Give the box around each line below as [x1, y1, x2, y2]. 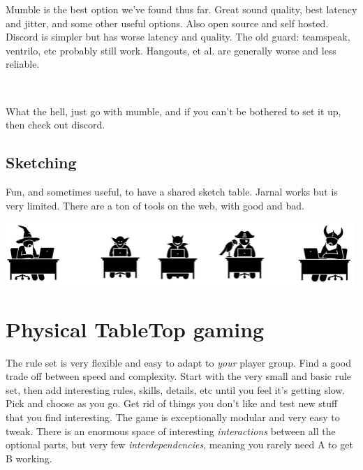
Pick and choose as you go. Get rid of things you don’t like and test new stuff [6, 396, 338, 411]
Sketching [6, 152, 77, 173]
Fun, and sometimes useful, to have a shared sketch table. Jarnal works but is [6, 184, 338, 198]
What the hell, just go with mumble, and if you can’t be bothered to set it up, [6, 103, 341, 118]
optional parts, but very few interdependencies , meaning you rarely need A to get [6, 437, 353, 452]
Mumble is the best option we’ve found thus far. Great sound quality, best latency [6, 2, 357, 16]
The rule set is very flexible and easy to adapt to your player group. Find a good [6, 355, 352, 369]
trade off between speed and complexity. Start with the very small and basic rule [6, 369, 352, 383]
